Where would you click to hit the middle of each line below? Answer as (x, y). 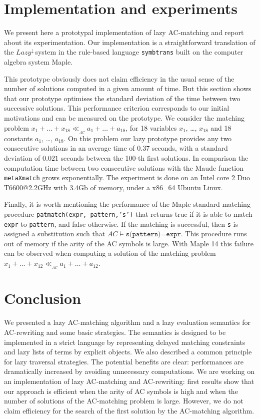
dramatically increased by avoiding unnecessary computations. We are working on (129, 371)
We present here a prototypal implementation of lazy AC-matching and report (124, 32)
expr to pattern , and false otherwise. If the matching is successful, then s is (121, 224)
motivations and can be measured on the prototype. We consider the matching (124, 117)
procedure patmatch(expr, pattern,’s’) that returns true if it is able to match (128, 214)
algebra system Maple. (38, 61)
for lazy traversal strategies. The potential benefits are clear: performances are (124, 361)
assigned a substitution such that (55, 234)
